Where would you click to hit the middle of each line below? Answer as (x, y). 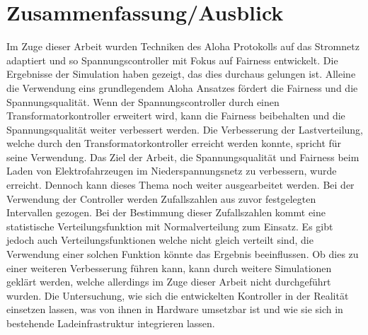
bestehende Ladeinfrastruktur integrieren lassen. (111, 323)
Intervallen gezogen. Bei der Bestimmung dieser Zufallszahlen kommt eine (166, 212)
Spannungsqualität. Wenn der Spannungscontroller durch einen (143, 101)
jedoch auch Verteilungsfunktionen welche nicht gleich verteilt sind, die (160, 240)
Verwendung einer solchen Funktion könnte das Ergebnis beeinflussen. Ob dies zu (183, 254)
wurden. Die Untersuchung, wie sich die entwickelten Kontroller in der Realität (178, 295)
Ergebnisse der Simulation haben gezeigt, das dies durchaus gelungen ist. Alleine (181, 74)
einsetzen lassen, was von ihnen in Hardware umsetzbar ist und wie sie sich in (175, 309)
